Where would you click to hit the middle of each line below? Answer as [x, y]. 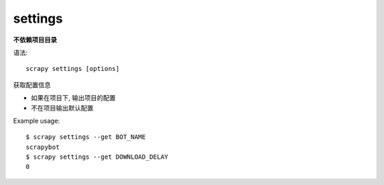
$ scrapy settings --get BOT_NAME [86, 137]
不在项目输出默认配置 [62, 108]
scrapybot [43, 147]
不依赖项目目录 [35, 40]
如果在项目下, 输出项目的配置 [73, 98]
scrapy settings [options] [73, 69]
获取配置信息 [32, 84]
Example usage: [37, 120]
